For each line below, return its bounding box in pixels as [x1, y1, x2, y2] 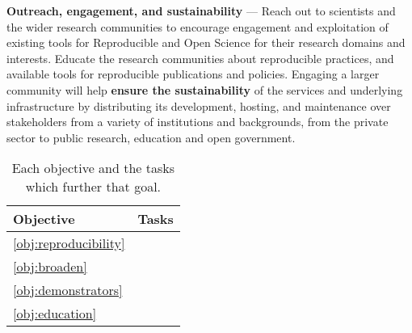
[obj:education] [13, 304, 97, 323]
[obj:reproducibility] [13, 234, 125, 253]
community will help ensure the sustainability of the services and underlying [6, 81, 403, 98]
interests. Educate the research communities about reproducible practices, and [6, 49, 394, 66]
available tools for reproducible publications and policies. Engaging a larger [6, 65, 380, 82]
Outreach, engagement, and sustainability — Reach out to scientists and [6, 2, 396, 19]
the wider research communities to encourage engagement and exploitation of [6, 18, 389, 35]
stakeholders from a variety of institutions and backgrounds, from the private [6, 113, 389, 130]
